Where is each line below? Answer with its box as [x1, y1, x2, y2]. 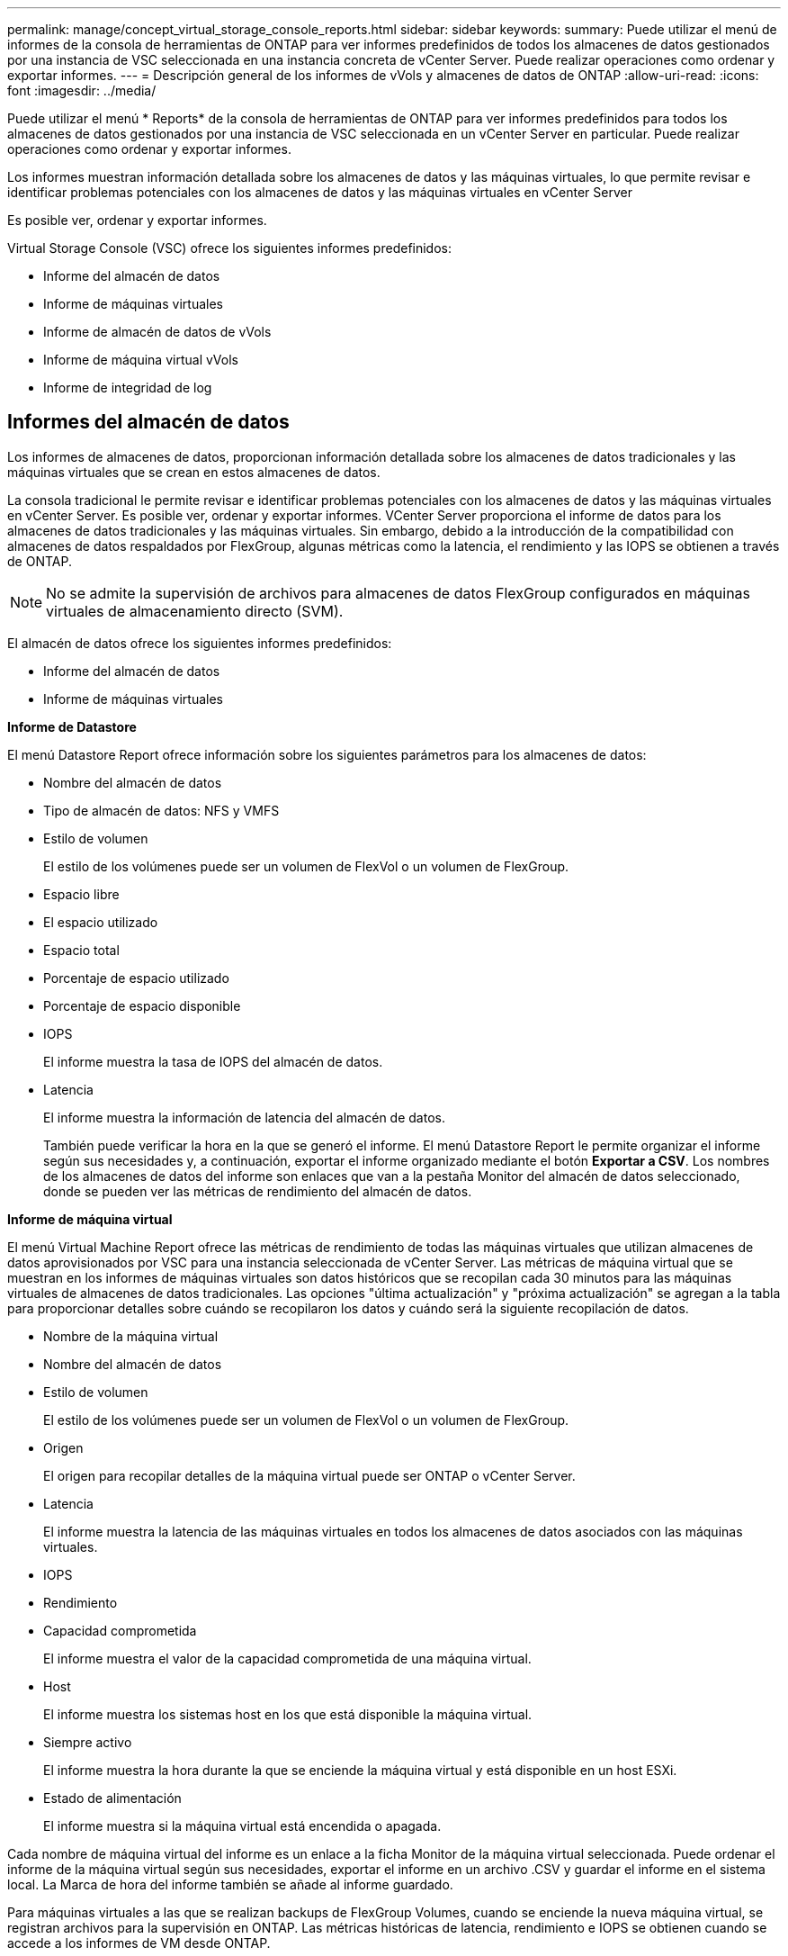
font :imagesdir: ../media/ [7, 83, 157, 98]
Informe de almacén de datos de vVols [43, 324, 272, 339]
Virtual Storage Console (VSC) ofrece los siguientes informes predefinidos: [7, 240, 452, 256]
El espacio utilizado [43, 914, 158, 930]
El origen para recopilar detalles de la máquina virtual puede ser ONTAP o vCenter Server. [43, 1467, 576, 1483]
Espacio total [43, 942, 120, 958]
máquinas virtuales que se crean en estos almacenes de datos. [7, 464, 381, 480]
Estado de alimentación [43, 1789, 182, 1806]
